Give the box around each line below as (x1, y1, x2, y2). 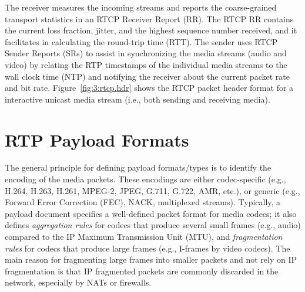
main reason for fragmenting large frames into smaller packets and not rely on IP (5, 253, 297, 266)
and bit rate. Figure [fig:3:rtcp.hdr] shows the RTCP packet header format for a (5, 82, 294, 94)
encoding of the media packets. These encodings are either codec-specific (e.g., (5, 173, 286, 185)
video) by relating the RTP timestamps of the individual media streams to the (5, 58, 287, 70)
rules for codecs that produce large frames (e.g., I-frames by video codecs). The (5, 242, 290, 254)
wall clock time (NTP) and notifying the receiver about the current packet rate (5, 70, 290, 82)
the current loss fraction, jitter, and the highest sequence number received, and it (5, 24, 297, 36)
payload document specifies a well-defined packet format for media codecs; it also (5, 207, 297, 219)
